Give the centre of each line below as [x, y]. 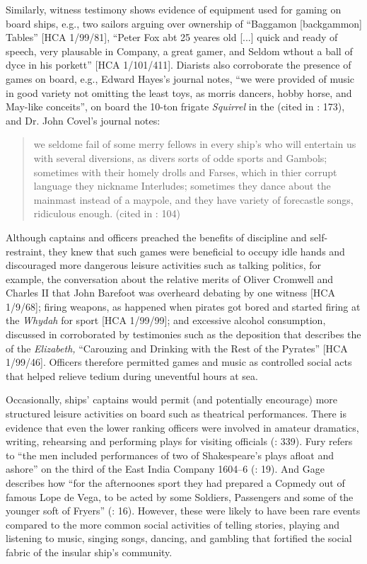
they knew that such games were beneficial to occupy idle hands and [197, 251]
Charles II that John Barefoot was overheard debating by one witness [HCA [170, 293]
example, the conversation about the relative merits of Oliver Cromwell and [170, 278]
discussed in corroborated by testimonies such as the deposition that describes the [183, 334]
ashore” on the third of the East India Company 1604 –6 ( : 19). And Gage [165, 469]
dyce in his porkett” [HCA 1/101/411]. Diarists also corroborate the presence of [179, 65]
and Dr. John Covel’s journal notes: [83, 120]
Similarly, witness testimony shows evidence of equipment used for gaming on [174, 9]
